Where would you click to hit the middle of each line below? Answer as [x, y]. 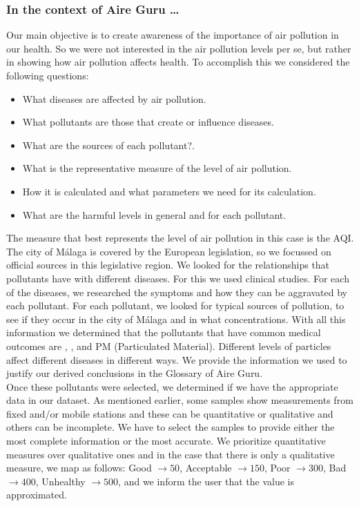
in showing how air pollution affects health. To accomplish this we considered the [178, 62]
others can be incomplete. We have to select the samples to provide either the [171, 427]
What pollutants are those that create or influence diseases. [148, 122]
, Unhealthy [60, 481]
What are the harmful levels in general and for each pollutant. [154, 214]
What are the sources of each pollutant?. [108, 145]
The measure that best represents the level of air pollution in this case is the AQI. [180, 238]
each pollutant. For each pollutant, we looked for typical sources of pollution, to [175, 305]
